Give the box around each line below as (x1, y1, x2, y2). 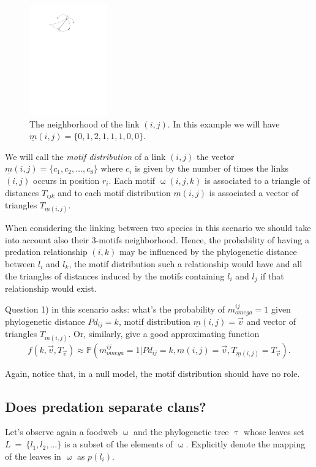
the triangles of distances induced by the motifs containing (5, 269, 225, 282)
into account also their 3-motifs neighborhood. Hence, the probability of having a (5, 233, 309, 246)
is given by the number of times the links (134, 162, 289, 175)
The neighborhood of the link (29, 117, 140, 130)
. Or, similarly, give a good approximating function (68, 327, 260, 340)
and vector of (246, 315, 296, 328)
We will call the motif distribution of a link (5, 150, 166, 162)
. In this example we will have (167, 117, 280, 130)
